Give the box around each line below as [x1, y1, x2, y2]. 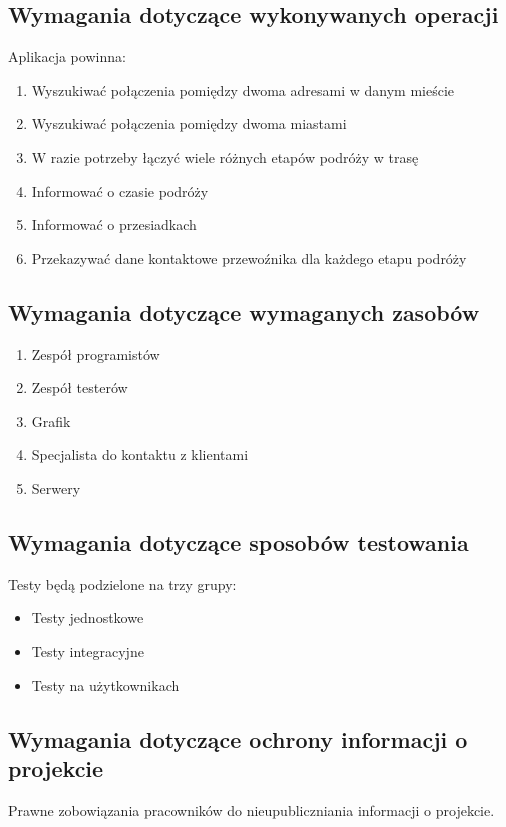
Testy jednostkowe [31, 607, 144, 628]
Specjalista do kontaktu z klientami [31, 444, 249, 465]
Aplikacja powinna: [8, 46, 126, 67]
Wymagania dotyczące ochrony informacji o [8, 723, 468, 754]
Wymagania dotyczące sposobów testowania [8, 526, 469, 557]
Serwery [31, 477, 81, 498]
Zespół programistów [31, 343, 160, 364]
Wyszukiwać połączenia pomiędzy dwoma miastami [31, 113, 347, 134]
